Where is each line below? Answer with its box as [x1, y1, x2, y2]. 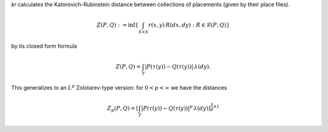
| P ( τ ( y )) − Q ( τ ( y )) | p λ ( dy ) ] [141, 104, 211, 111]
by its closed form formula [11, 42, 77, 50]
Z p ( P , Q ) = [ [107, 105, 139, 113]
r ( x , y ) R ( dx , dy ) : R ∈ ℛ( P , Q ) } [148, 22, 230, 28]
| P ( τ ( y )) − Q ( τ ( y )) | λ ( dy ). [145, 64, 211, 70]
